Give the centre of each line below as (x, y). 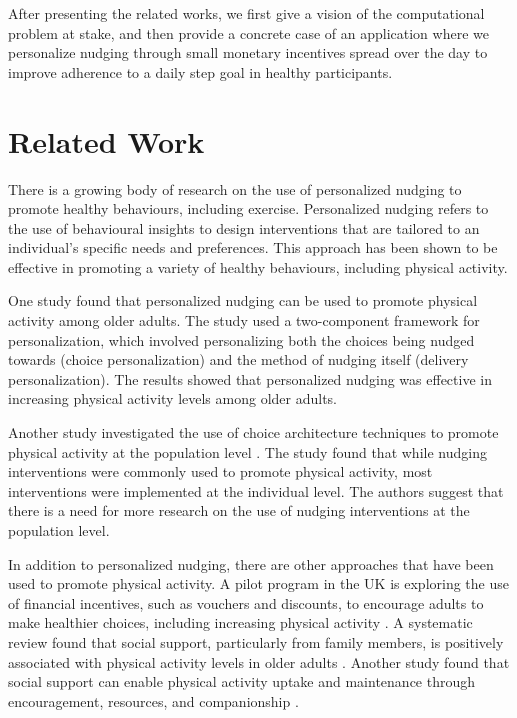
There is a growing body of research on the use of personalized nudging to (235, 188)
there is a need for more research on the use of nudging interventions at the (239, 510)
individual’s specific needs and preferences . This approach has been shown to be (253, 247)
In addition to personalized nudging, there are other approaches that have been (251, 563)
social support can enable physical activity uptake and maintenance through (242, 681)
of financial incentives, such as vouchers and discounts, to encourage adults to (246, 602)
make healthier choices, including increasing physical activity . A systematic (240, 622)
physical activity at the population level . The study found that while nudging (247, 451)
